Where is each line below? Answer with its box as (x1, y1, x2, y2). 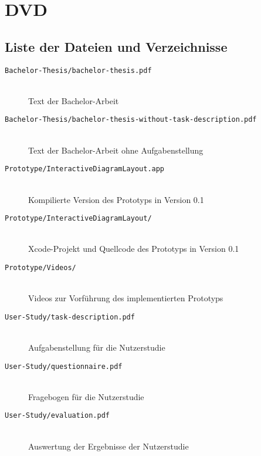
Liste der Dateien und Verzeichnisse (5, 37, 228, 55)
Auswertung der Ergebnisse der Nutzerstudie (28, 440, 189, 452)
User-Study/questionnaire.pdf (5, 362, 123, 371)
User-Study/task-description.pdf (5, 312, 135, 321)
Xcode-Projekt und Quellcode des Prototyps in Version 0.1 (28, 242, 239, 255)
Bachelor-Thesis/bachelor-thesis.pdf (5, 66, 152, 75)
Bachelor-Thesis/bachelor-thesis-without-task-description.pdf (5, 115, 257, 124)
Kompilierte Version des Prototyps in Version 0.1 (28, 193, 204, 205)
